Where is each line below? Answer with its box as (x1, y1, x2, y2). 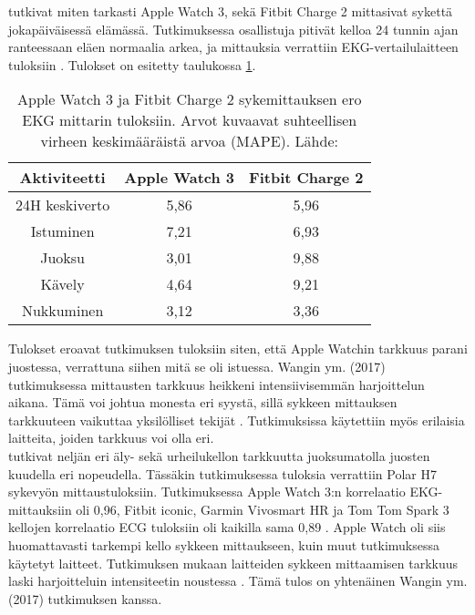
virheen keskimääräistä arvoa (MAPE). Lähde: (40, 130, 338, 152)
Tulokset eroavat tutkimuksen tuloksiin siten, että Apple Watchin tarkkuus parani (8, 339, 468, 358)
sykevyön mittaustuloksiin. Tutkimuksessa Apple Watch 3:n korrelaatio (8, 482, 406, 501)
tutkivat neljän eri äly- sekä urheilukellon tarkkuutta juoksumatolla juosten (8, 446, 430, 465)
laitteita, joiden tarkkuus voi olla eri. (8, 428, 214, 447)
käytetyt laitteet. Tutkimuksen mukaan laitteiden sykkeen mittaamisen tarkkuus (8, 553, 459, 572)
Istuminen (30, 220, 95, 242)
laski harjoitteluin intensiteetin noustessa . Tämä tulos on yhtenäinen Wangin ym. (8, 571, 468, 590)
